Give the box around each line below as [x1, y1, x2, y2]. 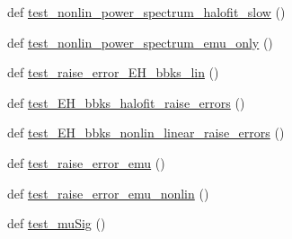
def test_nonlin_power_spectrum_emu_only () [7, 32, 273, 51]
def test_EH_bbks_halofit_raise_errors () [7, 93, 245, 111]
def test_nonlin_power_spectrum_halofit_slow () [7, 3, 286, 21]
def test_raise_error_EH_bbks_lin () [7, 63, 219, 82]
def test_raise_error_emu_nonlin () [7, 183, 209, 202]
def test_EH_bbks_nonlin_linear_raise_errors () [7, 123, 285, 142]
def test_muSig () [7, 214, 106, 233]
